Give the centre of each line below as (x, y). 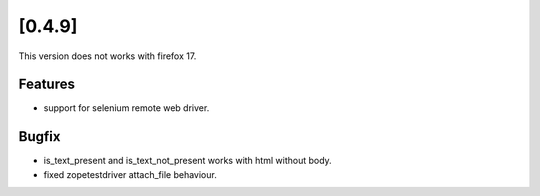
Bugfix (39, 136)
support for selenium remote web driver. (126, 108)
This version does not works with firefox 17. (107, 56)
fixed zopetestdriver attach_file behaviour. (130, 174)
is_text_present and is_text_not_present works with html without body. (187, 161)
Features (46, 84)
